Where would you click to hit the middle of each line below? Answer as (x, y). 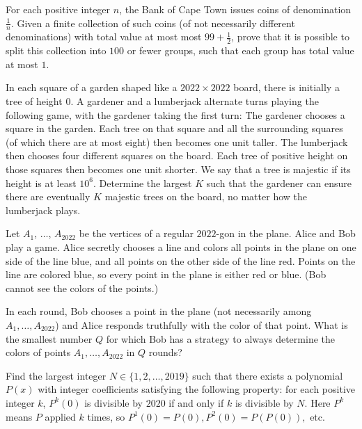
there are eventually (48, 196)
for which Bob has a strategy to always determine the (220, 338)
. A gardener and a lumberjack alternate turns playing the (195, 101)
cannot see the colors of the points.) (82, 288)
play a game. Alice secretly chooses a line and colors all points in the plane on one (181, 246)
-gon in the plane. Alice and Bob (286, 233)
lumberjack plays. (43, 210)
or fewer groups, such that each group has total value (241, 50)
